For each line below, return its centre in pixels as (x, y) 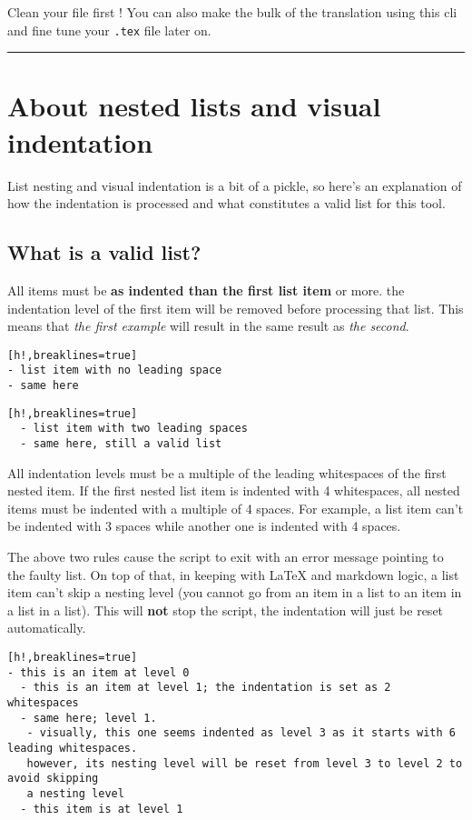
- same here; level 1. (88, 718)
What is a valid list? (104, 252)
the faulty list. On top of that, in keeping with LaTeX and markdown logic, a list (233, 574)
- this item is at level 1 (102, 809)
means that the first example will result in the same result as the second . (208, 326)
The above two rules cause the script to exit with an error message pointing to (226, 557)
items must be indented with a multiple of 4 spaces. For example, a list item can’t (236, 508)
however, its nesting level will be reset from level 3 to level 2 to (245, 763)
